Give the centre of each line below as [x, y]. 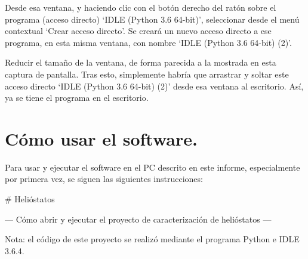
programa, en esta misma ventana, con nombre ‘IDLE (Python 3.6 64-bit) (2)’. [148, 42]
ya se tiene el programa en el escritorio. [77, 98]
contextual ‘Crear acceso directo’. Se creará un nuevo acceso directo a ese [138, 31]
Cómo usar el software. [101, 138]
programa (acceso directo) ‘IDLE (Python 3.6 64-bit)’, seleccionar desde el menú [152, 19]
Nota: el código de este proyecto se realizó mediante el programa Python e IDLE [152, 239]
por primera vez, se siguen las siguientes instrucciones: [104, 179]
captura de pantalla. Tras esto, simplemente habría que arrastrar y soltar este [147, 74]
